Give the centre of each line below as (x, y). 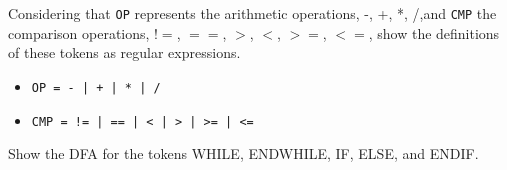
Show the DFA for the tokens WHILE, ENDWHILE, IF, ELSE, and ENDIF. (243, 153)
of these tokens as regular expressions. (124, 52)
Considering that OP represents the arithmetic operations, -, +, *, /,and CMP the (252, 13)
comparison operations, (79, 32)
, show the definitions (434, 32)
